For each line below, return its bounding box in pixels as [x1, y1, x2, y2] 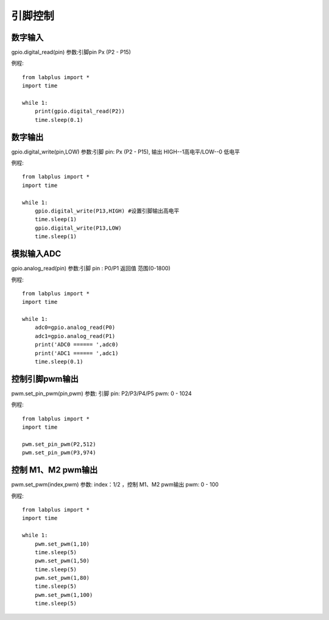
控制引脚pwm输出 [11, 373, 79, 384]
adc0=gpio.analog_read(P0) [34, 324, 116, 331]
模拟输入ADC [11, 248, 62, 259]
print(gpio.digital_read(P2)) [34, 108, 125, 115]
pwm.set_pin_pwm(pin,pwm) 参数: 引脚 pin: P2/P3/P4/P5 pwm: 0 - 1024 [11, 390, 192, 397]
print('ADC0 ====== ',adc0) [34, 341, 119, 348]
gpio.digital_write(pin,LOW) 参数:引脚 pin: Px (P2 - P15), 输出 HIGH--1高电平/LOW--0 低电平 [11, 148, 240, 155]
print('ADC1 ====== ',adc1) [34, 350, 119, 356]
